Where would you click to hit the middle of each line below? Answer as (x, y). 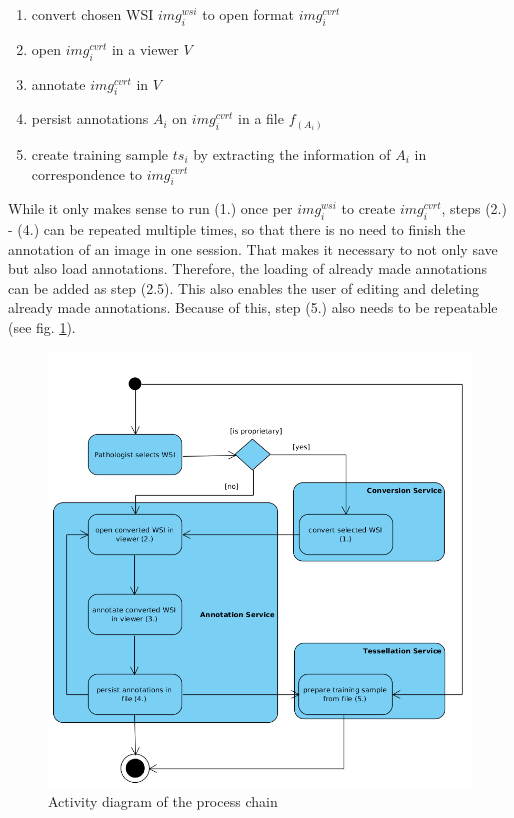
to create (368, 208)
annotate (58, 83)
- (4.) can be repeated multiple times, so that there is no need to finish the (237, 229)
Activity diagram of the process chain (163, 801)
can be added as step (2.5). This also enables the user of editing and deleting (244, 287)
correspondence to (87, 173)
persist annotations (90, 118)
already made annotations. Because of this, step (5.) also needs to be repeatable (253, 307)
